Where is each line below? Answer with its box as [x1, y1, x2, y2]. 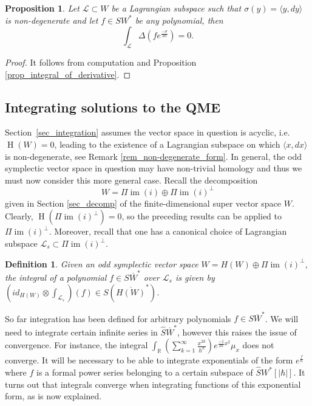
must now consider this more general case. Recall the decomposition [5, 173, 258, 186]
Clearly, [5, 210, 33, 222]
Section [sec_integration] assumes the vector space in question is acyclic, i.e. [5, 126, 290, 139]
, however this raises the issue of [177, 325, 297, 338]
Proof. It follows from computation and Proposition [5, 55, 197, 68]
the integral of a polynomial [5, 270, 107, 283]
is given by [175, 270, 215, 283]
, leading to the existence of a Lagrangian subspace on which [54, 137, 280, 150]
